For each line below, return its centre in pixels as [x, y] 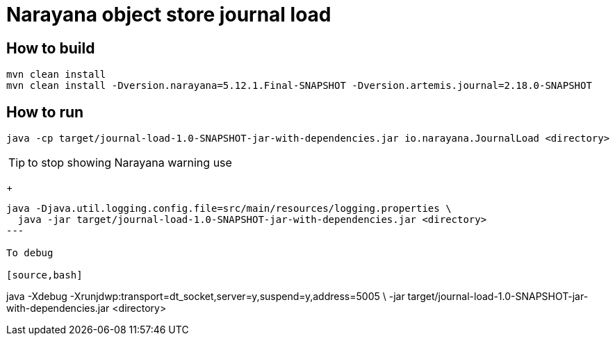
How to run [45, 112]
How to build [51, 48]
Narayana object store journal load [169, 15]
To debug [30, 253]
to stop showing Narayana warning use [130, 163]
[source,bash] [44, 275]
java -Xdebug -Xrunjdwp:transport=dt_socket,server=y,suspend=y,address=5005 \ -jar [206, 297]
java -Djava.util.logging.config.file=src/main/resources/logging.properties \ [229, 209]
